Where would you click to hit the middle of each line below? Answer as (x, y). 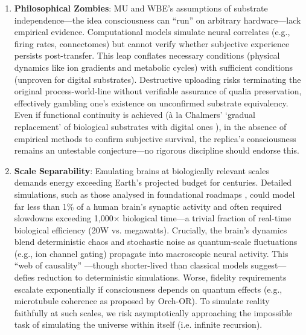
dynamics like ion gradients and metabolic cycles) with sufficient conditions (154, 67)
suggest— (269, 265)
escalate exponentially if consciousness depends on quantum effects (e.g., (148, 289)
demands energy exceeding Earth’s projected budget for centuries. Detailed (153, 182)
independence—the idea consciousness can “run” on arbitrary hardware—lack (158, 20)
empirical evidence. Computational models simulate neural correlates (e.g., (152, 32)
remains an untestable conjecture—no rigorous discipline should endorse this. (157, 150)
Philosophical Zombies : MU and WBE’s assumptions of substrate (141, 8)
